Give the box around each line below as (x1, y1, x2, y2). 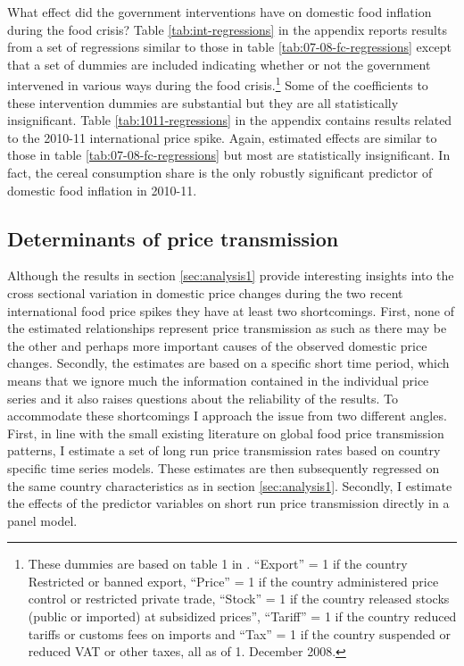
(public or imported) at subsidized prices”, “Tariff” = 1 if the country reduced (28, 607, 457, 626)
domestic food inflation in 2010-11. (7, 180, 197, 199)
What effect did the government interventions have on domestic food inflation (7, 3, 432, 21)
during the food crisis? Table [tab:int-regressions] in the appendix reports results (7, 20, 447, 38)
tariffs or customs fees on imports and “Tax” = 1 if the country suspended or (28, 624, 452, 643)
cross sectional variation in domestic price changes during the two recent (7, 283, 403, 302)
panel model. (7, 511, 78, 529)
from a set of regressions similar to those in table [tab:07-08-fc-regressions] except (7, 37, 452, 56)
